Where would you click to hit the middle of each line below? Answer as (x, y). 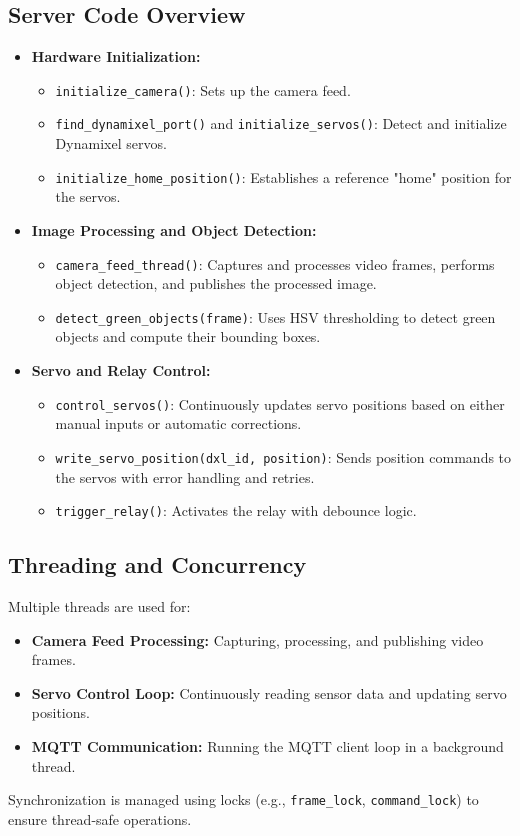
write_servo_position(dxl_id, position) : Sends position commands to (283, 456)
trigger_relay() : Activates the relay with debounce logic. (236, 510)
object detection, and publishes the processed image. (216, 283)
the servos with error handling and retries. (185, 476)
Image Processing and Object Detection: (174, 229)
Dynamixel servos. (111, 143)
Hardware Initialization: (116, 56)
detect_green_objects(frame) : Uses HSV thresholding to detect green (275, 316)
